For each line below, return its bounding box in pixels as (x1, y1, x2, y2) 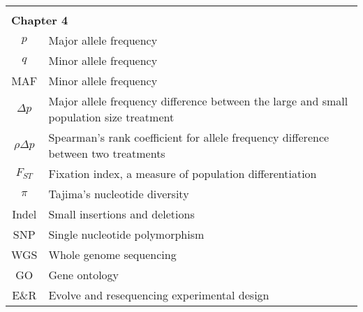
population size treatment (48, 109, 175, 125)
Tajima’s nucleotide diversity (48, 186, 189, 202)
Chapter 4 (11, 12, 68, 28)
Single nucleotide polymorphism (48, 226, 205, 242)
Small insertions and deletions (48, 206, 195, 222)
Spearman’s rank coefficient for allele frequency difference (48, 129, 329, 145)
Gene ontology (48, 267, 119, 283)
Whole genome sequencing (48, 246, 177, 262)
